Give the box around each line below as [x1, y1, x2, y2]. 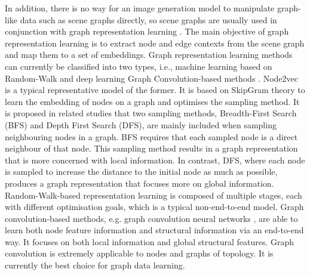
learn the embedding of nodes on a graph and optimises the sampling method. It [5, 95, 300, 107]
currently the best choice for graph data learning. [5, 259, 185, 271]
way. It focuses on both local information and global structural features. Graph [5, 235, 294, 248]
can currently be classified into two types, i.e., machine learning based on [5, 60, 272, 72]
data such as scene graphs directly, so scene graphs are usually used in [20, 13, 277, 26]
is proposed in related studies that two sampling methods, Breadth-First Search [5, 107, 297, 119]
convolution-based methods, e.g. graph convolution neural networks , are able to [5, 212, 298, 224]
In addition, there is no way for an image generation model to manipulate [5, 2, 275, 14]
